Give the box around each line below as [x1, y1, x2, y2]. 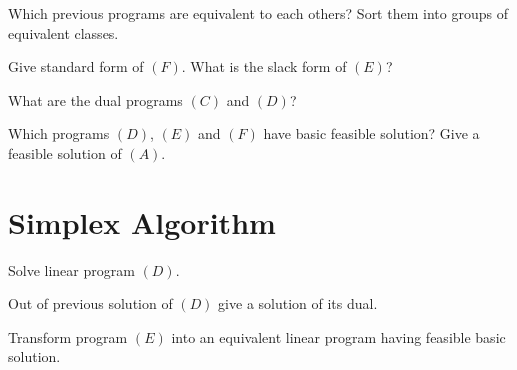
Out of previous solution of [8, 293, 173, 314]
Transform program [8, 326, 128, 347]
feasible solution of [8, 142, 122, 163]
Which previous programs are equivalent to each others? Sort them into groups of [8, 3, 508, 23]
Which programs [8, 123, 110, 144]
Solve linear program [8, 259, 135, 280]
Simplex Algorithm [8, 201, 276, 242]
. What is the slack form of [181, 56, 347, 77]
